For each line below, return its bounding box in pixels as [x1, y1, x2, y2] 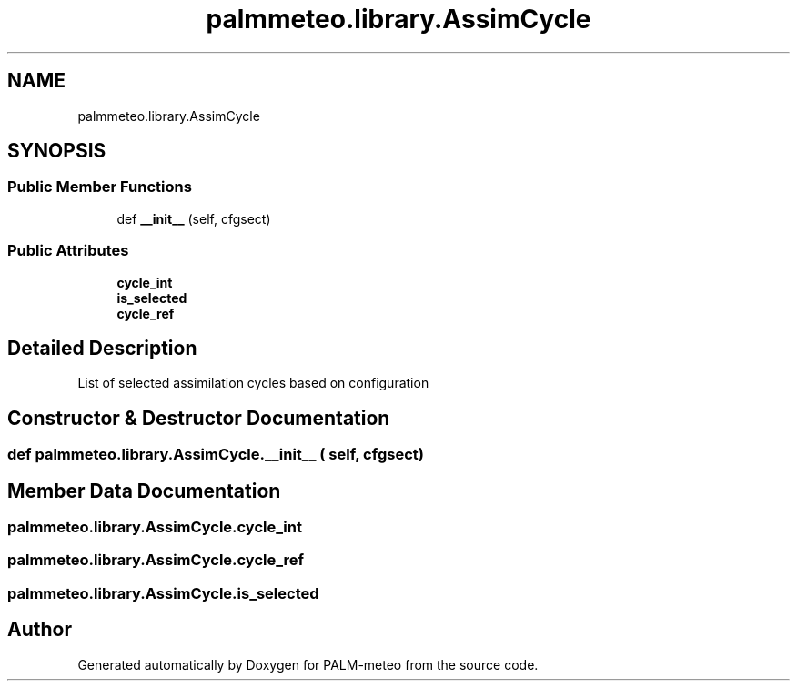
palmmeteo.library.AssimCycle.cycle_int [7, 518, 302, 537]
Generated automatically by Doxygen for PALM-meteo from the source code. [77, 656, 539, 673]
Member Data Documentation [7, 479, 281, 502]
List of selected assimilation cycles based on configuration [77, 375, 429, 391]
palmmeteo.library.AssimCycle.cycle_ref [7, 551, 305, 570]
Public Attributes [7, 241, 129, 260]
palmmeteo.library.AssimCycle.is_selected [7, 583, 319, 602]
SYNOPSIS [7, 139, 106, 163]
